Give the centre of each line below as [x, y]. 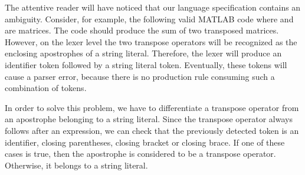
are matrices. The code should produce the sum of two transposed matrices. [142, 30]
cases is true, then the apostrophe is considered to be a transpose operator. [140, 154]
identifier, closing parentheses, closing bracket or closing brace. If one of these [145, 142]
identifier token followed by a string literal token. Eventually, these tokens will [146, 64]
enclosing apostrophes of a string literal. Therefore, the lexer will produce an [143, 53]
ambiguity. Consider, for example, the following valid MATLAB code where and [149, 18]
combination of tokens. [46, 88]
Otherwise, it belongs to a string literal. [76, 165]
